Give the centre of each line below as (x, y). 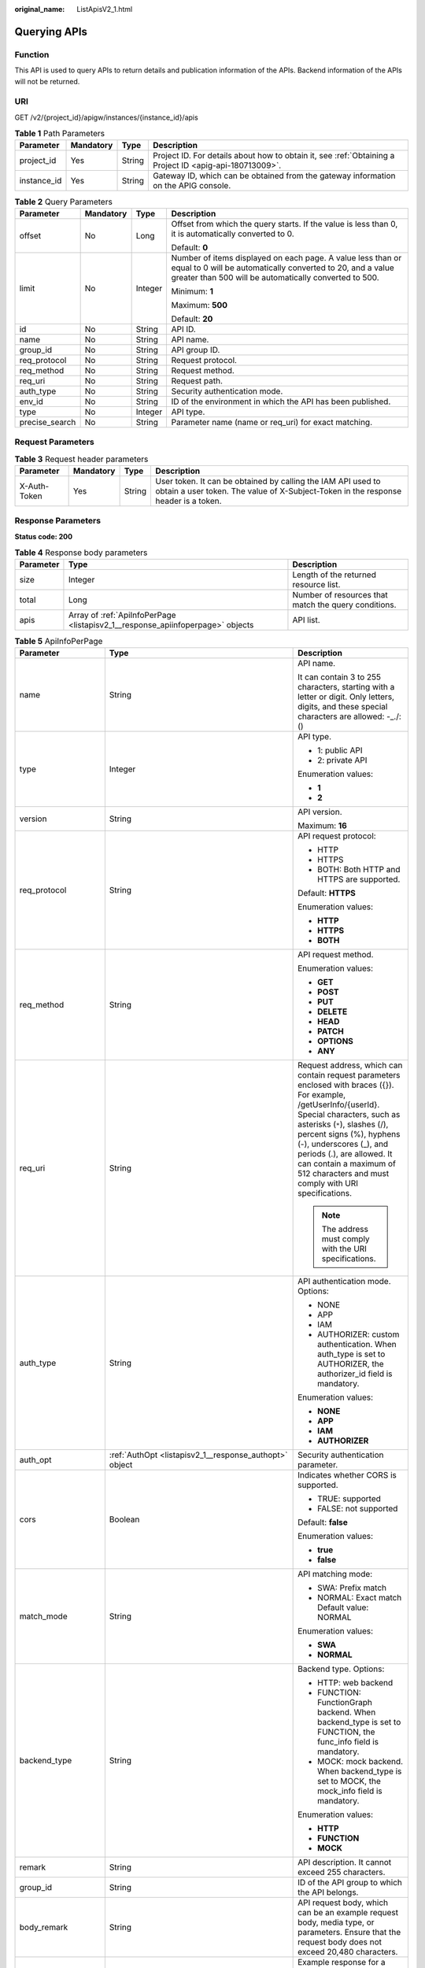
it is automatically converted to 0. (233, 234)
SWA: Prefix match (352, 1588)
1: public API (340, 750)
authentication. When (357, 1344)
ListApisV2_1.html (105, 9)
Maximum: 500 (200, 305)
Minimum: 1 (192, 291)
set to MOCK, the (349, 1781)
